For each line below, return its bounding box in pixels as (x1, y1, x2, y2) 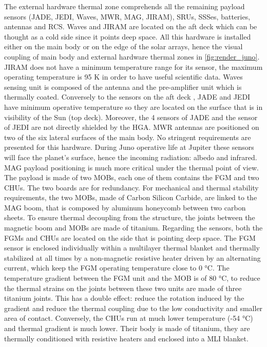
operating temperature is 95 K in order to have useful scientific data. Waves (4, 71, 243, 82)
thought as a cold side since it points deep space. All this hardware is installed (4, 31, 251, 42)
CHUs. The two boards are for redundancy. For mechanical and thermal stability (4, 182, 259, 192)
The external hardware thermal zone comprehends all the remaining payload (4, 1, 245, 11)
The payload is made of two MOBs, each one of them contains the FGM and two (4, 172, 259, 183)
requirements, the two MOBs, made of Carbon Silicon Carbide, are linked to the (4, 192, 257, 203)
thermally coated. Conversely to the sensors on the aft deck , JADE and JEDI (4, 91, 251, 102)
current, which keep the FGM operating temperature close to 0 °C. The (4, 262, 230, 273)
